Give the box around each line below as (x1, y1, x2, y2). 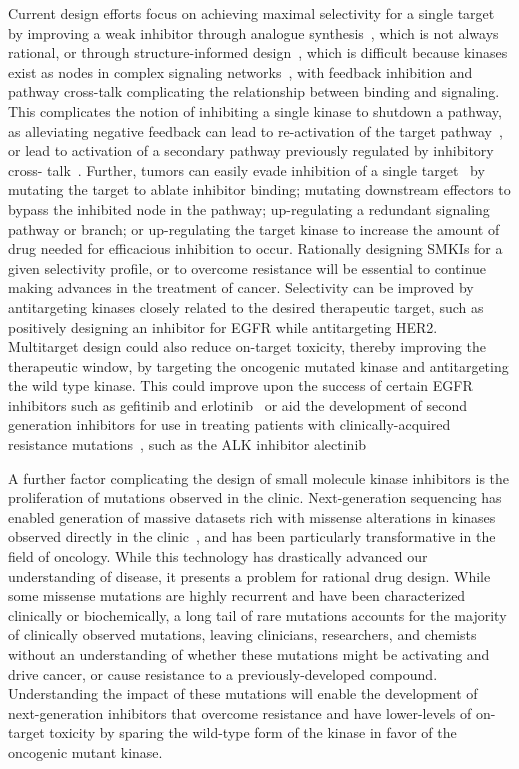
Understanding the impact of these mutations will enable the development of (8, 683, 478, 704)
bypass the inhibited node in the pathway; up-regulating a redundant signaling (8, 198, 490, 219)
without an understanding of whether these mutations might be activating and (8, 644, 490, 664)
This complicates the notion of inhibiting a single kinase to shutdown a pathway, (8, 100, 502, 121)
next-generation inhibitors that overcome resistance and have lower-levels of (8, 702, 472, 723)
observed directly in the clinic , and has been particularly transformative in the (8, 526, 496, 547)
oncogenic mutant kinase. (8, 741, 163, 762)
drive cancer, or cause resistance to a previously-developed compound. (8, 663, 438, 684)
